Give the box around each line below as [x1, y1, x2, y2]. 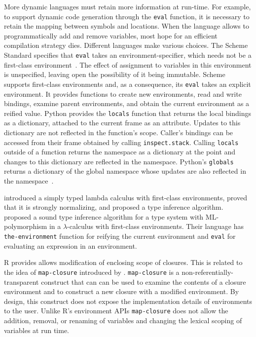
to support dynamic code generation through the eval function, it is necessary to [4, 11, 250, 21]
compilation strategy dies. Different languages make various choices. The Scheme [4, 40, 248, 50]
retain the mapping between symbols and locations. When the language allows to [4, 21, 249, 31]
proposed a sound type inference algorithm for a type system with [4, 211, 204, 222]
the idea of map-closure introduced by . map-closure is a [4, 266, 180, 277]
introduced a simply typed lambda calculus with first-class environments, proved [4, 192, 247, 202]
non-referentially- [182, 266, 233, 277]
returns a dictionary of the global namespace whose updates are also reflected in [4, 166, 246, 176]
